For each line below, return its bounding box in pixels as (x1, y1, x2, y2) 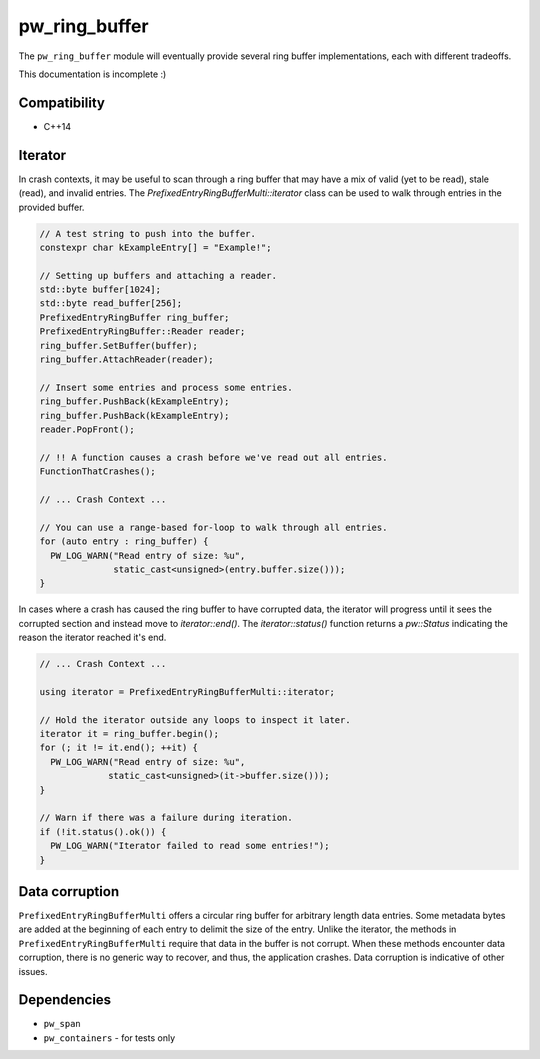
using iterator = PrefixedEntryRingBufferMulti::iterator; (39, 686, 335, 697)
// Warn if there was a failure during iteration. (39, 812, 294, 824)
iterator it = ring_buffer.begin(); (39, 728, 220, 739)
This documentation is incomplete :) (18, 68, 167, 80)
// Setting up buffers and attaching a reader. (39, 270, 277, 281)
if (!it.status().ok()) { (39, 826, 167, 837)
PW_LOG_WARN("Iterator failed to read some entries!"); (50, 840, 330, 852)
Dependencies (18, 991, 112, 1009)
